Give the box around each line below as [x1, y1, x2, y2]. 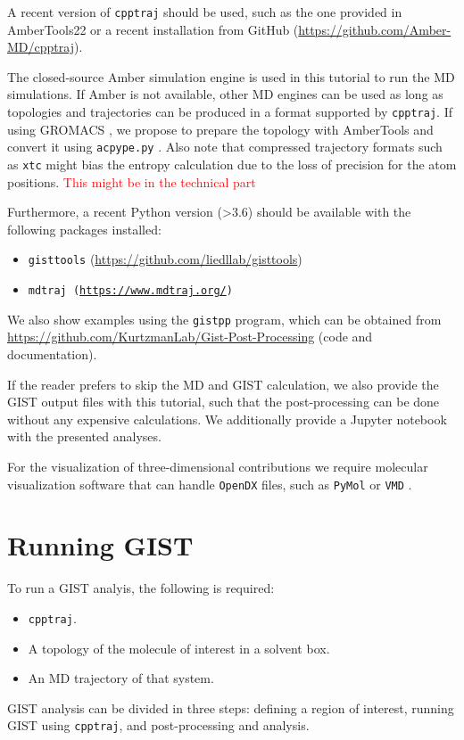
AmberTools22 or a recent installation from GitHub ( [7, 20, 299, 38]
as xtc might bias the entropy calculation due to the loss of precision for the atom [7, 154, 457, 173]
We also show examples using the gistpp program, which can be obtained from [7, 309, 442, 328]
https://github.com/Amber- [298, 20, 452, 38]
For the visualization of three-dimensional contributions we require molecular [7, 456, 428, 475]
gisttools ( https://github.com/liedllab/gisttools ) [28, 250, 302, 268]
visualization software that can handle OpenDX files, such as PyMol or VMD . [7, 474, 412, 493]
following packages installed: [7, 219, 162, 238]
